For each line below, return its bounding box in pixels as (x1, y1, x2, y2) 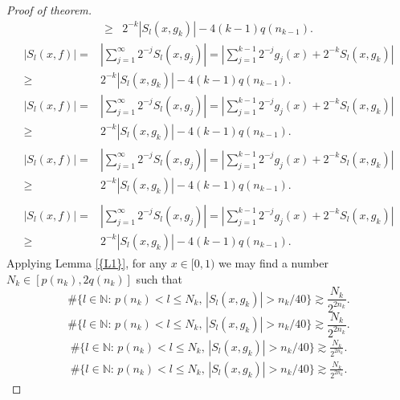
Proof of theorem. (6, 2, 92, 18)
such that (136, 270, 182, 287)
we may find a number (218, 254, 329, 271)
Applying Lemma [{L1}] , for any (6, 254, 167, 271)
